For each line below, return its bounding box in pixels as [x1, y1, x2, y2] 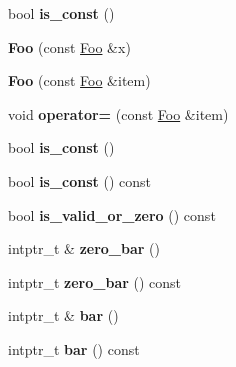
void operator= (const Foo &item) [8, 103, 229, 124]
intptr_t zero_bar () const [8, 271, 182, 292]
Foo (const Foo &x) [8, 36, 131, 57]
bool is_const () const [8, 170, 152, 191]
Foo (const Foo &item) [8, 70, 151, 91]
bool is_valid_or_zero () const [8, 204, 216, 225]
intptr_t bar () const [8, 338, 140, 359]
